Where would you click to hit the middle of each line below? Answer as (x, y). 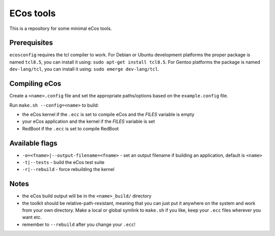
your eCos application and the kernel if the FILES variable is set (89, 121)
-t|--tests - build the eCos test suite (63, 162)
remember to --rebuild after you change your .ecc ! (79, 224)
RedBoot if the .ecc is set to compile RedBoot (71, 128)
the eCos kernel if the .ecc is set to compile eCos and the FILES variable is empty (108, 114)
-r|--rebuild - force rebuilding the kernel (68, 170)
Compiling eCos (35, 84)
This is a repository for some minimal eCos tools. (61, 28)
